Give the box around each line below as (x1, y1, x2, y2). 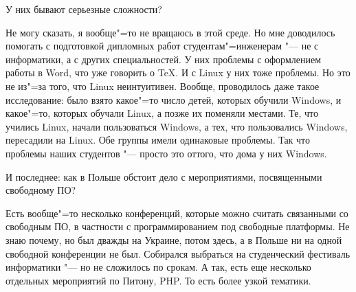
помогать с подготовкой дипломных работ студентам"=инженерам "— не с (5, 38, 319, 53)
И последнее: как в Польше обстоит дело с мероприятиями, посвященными (5, 169, 322, 183)
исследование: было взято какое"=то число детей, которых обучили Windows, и (5, 92, 342, 106)
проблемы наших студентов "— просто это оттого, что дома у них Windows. (5, 146, 327, 160)
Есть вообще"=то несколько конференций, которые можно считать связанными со (5, 205, 348, 220)
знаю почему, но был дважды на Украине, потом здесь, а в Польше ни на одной (5, 232, 342, 247)
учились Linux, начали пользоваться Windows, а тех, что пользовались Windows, (5, 119, 348, 133)
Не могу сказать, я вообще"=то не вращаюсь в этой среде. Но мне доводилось (5, 25, 335, 39)
